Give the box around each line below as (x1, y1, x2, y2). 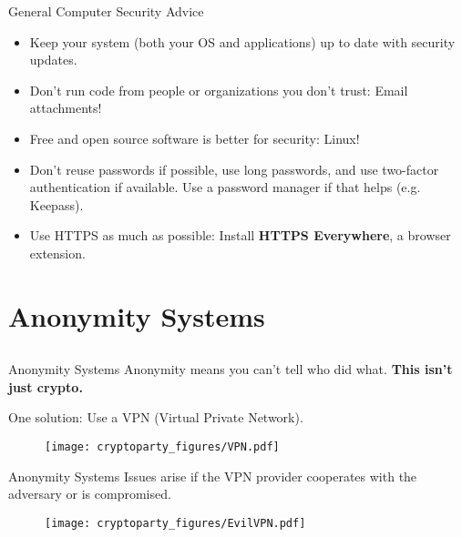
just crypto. (8, 377, 83, 396)
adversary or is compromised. (8, 484, 171, 503)
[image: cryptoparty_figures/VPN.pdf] (45, 441, 280, 454)
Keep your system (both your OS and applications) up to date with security (29, 32, 456, 51)
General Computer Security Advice (8, 2, 204, 20)
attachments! (29, 98, 102, 117)
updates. (29, 50, 77, 69)
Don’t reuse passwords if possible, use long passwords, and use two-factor (29, 159, 439, 178)
